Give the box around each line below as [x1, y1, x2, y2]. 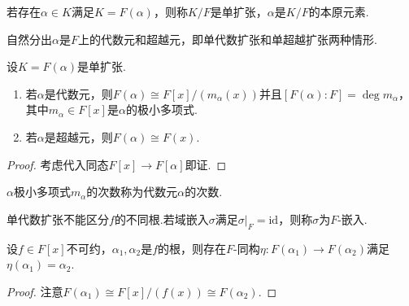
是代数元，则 [44, 85, 113, 102]
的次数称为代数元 [86, 183, 178, 200]
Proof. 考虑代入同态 [7, 155, 109, 173]
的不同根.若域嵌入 [114, 210, 209, 227]
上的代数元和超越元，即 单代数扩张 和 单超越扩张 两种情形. [77, 30, 377, 47]
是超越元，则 [44, 128, 113, 145]
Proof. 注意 [7, 282, 63, 299]
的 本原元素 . [308, 3, 369, 20]
